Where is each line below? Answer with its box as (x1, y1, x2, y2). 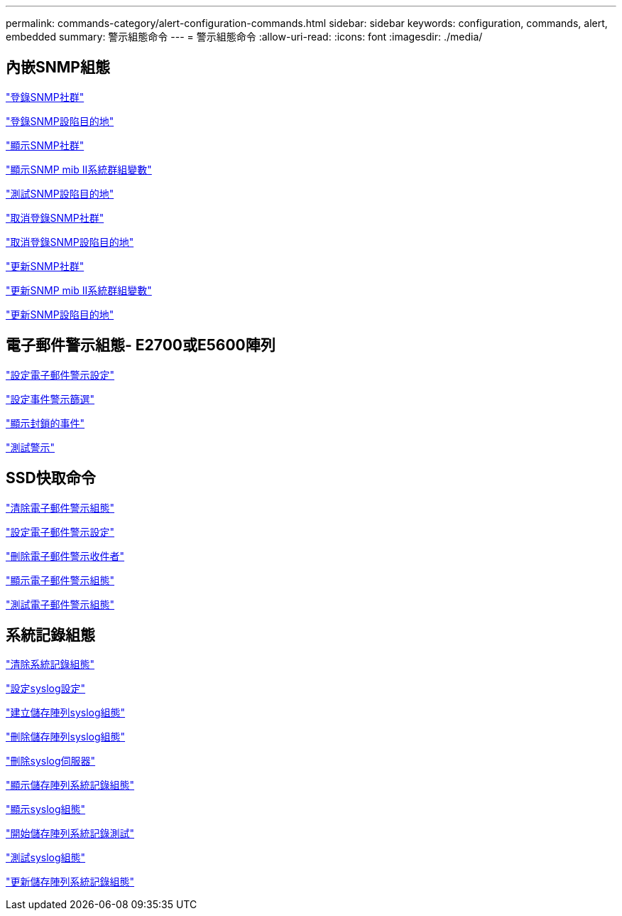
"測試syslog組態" (6, 851, 86, 864)
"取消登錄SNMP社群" (6, 211, 104, 224)
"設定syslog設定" (6, 682, 86, 695)
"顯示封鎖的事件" (6, 416, 85, 429)
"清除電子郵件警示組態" (6, 501, 115, 514)
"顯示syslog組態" (6, 803, 86, 816)
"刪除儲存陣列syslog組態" (6, 731, 126, 743)
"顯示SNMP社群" (6, 139, 84, 151)
